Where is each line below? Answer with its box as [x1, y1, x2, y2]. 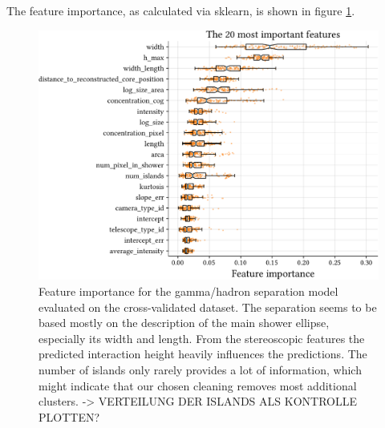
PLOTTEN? [38, 408, 100, 425]
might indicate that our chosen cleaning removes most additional [38, 377, 357, 394]
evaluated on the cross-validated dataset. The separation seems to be [38, 298, 377, 315]
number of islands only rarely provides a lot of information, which [38, 361, 362, 378]
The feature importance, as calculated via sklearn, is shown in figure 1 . [6, 2, 355, 18]
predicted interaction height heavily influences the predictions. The [38, 345, 367, 362]
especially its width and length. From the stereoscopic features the [38, 329, 365, 346]
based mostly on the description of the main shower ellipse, [38, 314, 330, 331]
